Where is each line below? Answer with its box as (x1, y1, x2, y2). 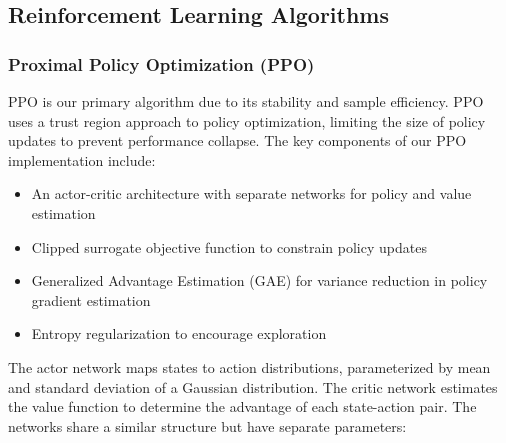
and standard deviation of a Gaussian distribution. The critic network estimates (8, 376, 498, 397)
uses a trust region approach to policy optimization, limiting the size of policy (8, 110, 486, 131)
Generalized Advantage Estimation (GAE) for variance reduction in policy (31, 270, 488, 291)
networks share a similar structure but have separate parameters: (8, 415, 407, 436)
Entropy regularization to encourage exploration (31, 323, 327, 344)
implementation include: (8, 149, 156, 170)
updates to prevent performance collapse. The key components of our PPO (8, 130, 467, 151)
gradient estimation (31, 289, 151, 310)
